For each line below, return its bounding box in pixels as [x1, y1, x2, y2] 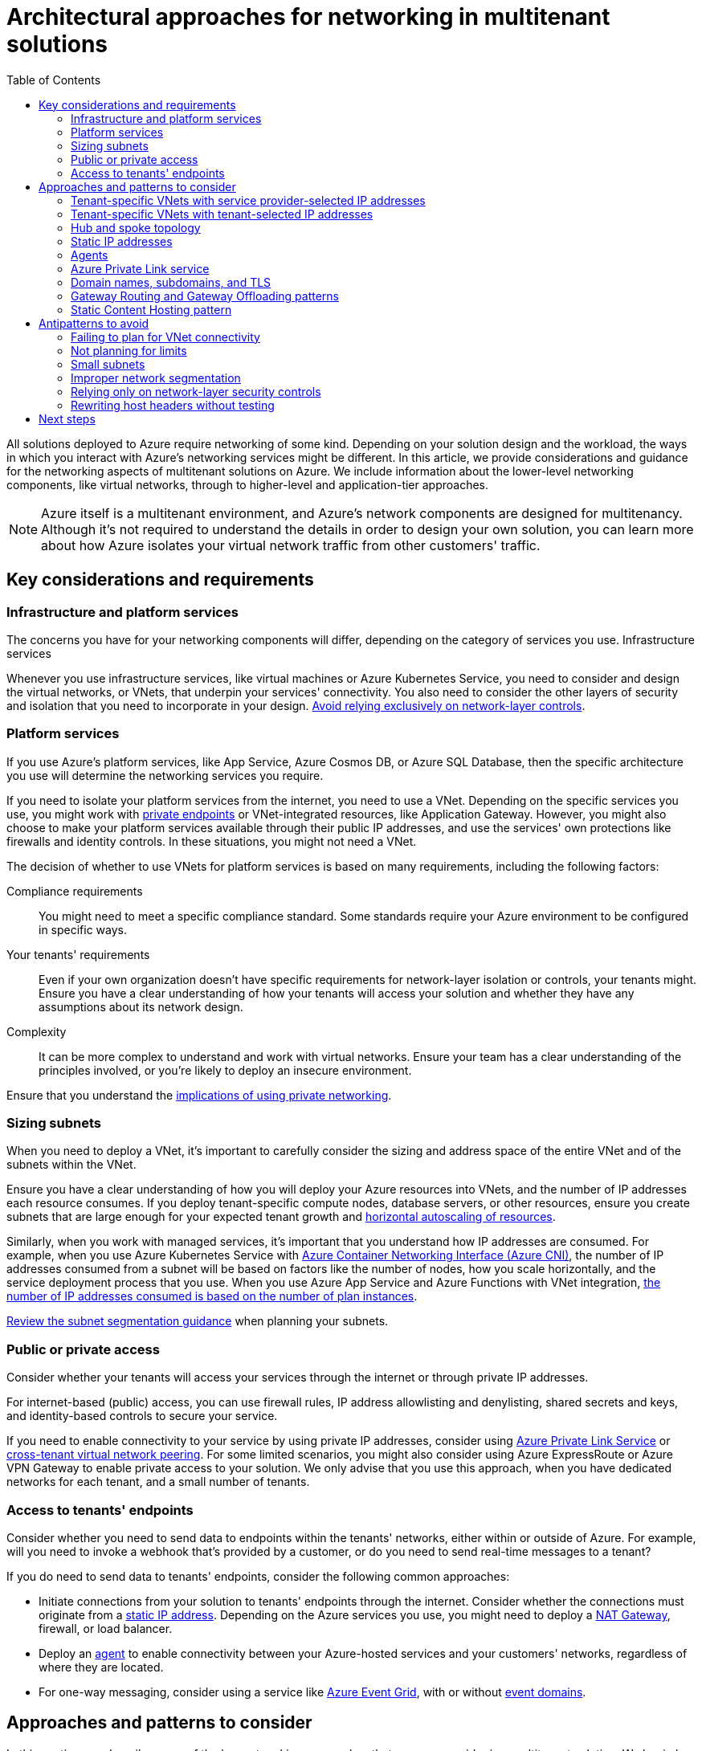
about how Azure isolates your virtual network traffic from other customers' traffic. [41, 537, 541, 553]
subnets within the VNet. [6, 1157, 137, 1172]
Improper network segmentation [71, 370, 241, 385]
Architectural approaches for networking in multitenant [6, 3, 610, 31]
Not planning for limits [71, 343, 187, 357]
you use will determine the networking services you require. [6, 768, 324, 782]
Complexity [6, 1024, 67, 1039]
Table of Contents [6, 72, 101, 87]
